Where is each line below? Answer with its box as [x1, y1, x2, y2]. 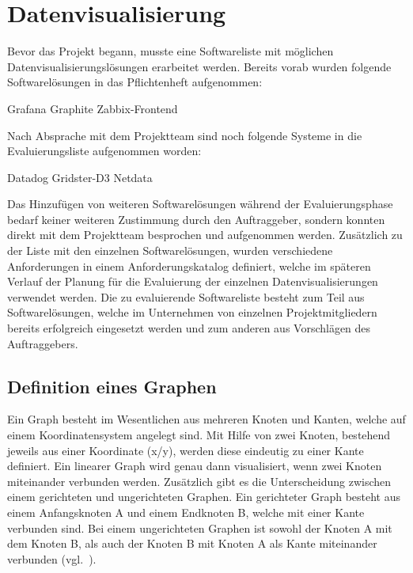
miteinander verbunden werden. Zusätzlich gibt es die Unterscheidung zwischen [7, 472, 392, 489]
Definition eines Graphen [7, 374, 217, 398]
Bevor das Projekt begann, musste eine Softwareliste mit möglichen [7, 43, 334, 59]
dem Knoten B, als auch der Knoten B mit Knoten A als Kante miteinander [7, 535, 377, 552]
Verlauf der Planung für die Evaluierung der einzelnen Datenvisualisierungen [7, 273, 378, 290]
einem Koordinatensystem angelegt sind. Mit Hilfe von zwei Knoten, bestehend [7, 427, 391, 443]
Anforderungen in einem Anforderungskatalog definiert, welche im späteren [7, 257, 371, 274]
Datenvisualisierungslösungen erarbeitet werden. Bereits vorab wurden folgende [7, 58, 392, 74]
